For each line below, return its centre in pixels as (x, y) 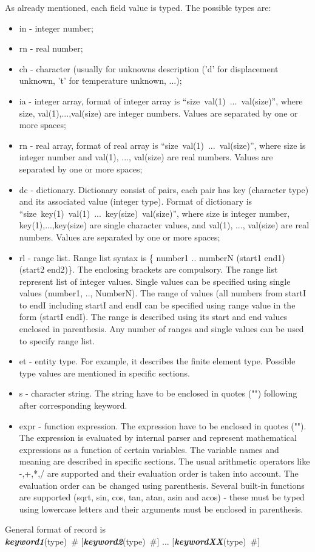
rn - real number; (51, 48)
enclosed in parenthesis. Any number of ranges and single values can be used (161, 329)
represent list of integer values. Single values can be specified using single (155, 281)
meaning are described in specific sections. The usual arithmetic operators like (164, 461)
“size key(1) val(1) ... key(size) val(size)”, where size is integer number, (154, 213)
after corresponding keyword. (73, 405)
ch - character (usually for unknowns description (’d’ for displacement (149, 68)
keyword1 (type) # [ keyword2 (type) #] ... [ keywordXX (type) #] (133, 541)
